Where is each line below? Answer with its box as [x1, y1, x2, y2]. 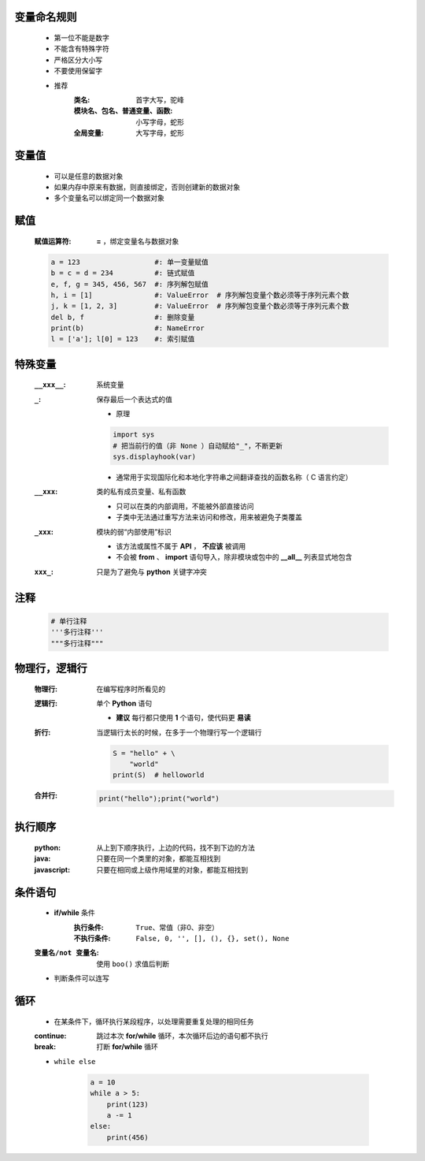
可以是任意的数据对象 [54, 171, 124, 180]
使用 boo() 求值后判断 [96, 958, 170, 969]
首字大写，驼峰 [135, 95, 184, 104]
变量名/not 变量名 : [34, 948, 99, 958]
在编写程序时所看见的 [96, 684, 165, 694]
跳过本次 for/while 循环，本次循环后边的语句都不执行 [96, 1031, 268, 1040]
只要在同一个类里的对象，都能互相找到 [96, 854, 220, 863]
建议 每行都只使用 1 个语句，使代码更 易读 [116, 713, 251, 723]
